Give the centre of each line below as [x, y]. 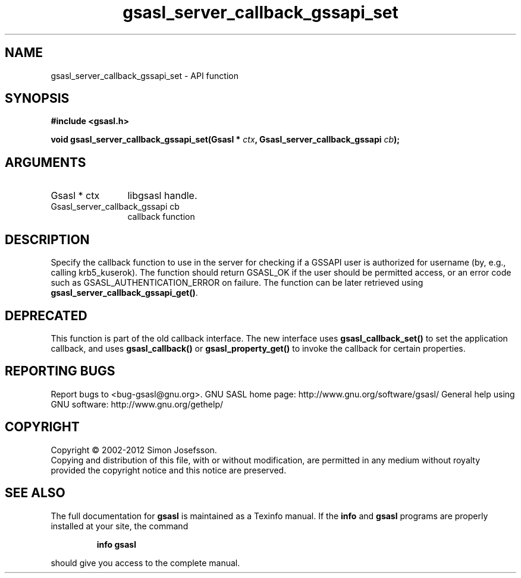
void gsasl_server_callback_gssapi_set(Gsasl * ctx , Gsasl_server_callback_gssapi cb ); [225, 140]
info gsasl [116, 544]
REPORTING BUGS [60, 371]
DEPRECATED [46, 315]
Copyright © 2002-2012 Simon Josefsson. [134, 450]
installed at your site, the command [120, 526]
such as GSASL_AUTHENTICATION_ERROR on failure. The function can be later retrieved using [237, 283]
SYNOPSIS [37, 99]
